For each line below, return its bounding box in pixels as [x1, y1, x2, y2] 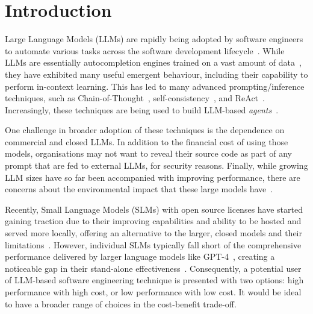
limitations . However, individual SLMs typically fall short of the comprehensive [5, 238, 302, 251]
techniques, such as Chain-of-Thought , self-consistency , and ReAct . [5, 92, 265, 104]
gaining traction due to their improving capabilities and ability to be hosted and [5, 215, 302, 227]
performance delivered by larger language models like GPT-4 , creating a [5, 250, 275, 263]
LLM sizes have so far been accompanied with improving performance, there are [5, 171, 300, 183]
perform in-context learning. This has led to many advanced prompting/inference [5, 80, 305, 92]
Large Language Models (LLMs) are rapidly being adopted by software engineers [5, 33, 303, 45]
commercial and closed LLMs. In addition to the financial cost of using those [5, 135, 288, 148]
